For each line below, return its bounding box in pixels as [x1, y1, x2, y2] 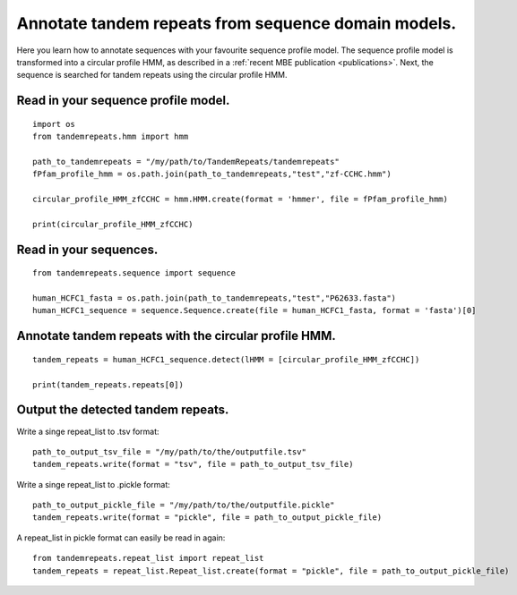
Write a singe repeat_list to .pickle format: [16, 479, 170, 489]
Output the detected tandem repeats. [16, 403, 229, 418]
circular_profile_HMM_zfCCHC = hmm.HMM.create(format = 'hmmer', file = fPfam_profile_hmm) [32, 194, 448, 205]
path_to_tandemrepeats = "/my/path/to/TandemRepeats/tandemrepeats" [32, 157, 340, 166]
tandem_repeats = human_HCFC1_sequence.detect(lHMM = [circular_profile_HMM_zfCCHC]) [32, 354, 420, 364]
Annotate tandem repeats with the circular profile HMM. [16, 328, 336, 344]
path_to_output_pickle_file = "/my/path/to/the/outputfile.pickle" [32, 500, 335, 510]
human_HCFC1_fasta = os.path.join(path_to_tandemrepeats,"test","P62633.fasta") [32, 293, 397, 303]
